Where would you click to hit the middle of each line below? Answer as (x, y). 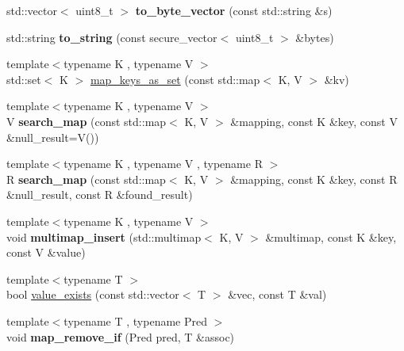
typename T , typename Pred (135, 320)
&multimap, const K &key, (331, 237)
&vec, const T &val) (277, 294)
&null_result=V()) (53, 137)
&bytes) (315, 37)
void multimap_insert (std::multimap (104, 237)
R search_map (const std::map (86, 179)
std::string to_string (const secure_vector (112, 37)
